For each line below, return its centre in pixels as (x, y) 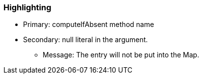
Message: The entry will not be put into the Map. (121, 55)
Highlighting (27, 7)
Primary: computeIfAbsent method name (89, 25)
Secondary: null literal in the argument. (86, 40)
